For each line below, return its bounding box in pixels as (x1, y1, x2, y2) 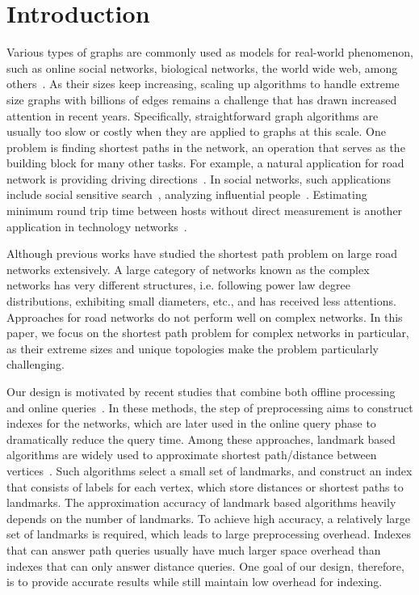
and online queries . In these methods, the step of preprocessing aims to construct (6, 399, 413, 416)
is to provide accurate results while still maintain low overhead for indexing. (6, 573, 383, 590)
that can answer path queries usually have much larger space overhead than (6, 541, 381, 558)
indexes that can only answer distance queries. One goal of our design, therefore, (6, 557, 404, 574)
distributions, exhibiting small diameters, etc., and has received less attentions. (6, 293, 396, 310)
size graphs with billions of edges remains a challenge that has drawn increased (6, 91, 397, 108)
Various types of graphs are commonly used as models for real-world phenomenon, (6, 44, 413, 61)
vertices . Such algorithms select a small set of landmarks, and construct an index (6, 462, 413, 479)
